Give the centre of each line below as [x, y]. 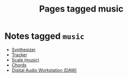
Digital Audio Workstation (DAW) [44, 70]
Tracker [19, 55]
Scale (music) [25, 60]
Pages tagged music [81, 9]
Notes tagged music [45, 36]
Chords [19, 65]
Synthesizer [24, 49]
